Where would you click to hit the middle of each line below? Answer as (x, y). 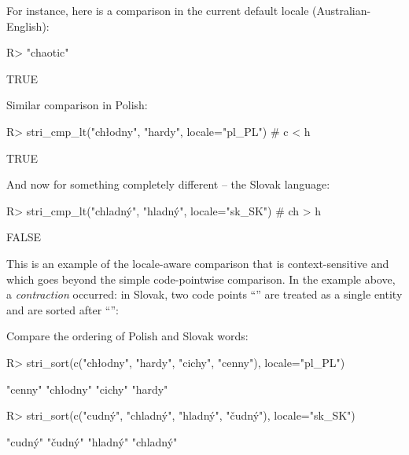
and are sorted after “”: (63, 309)
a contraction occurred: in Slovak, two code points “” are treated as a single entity (204, 294)
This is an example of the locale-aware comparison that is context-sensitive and (198, 263)
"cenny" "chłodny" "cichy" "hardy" (87, 389)
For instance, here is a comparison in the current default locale (158, 10)
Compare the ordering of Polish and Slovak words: (127, 336)
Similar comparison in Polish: (77, 105)
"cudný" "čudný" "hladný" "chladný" (92, 441)
